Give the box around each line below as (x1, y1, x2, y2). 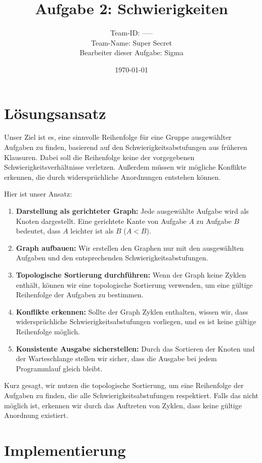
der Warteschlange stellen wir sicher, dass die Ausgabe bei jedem (16, 353, 217, 364)
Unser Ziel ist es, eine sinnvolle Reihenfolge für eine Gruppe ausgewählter (4, 132, 232, 142)
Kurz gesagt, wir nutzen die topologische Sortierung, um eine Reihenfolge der (4, 380, 244, 391)
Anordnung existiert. (4, 410, 68, 420)
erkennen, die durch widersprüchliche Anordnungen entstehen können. (4, 171, 221, 182)
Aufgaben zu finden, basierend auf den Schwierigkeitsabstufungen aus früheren (4, 142, 247, 152)
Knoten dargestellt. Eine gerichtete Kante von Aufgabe (16, 215, 187, 226)
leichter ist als (70, 225, 114, 236)
